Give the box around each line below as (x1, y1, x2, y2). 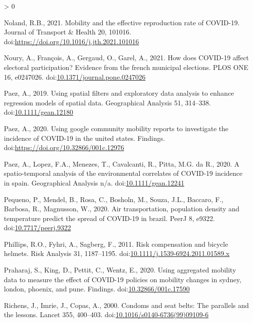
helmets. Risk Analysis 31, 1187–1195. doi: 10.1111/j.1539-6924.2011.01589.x (4, 248, 230, 258)
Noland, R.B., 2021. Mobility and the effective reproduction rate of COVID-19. (4, 17, 240, 27)
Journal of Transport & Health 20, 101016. (4, 27, 131, 37)
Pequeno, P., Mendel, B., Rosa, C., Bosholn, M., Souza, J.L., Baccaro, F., (4, 194, 224, 204)
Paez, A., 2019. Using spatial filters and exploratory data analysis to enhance (4, 88, 234, 98)
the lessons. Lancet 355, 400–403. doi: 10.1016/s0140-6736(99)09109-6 (4, 309, 209, 320)
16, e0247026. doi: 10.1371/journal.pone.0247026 (4, 71, 145, 82)
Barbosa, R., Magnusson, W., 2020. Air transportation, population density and (4, 204, 240, 214)
